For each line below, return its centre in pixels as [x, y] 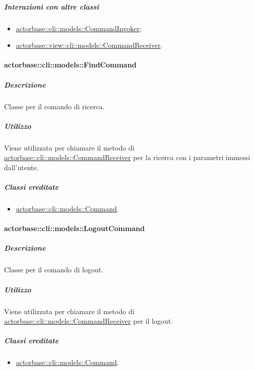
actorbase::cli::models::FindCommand [70, 65]
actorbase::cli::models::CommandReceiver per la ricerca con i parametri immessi [127, 157]
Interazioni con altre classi [52, 6]
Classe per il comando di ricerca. [54, 106]
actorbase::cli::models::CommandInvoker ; [79, 28]
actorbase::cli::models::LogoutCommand [74, 228]
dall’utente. [21, 167]
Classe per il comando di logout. [54, 270]
